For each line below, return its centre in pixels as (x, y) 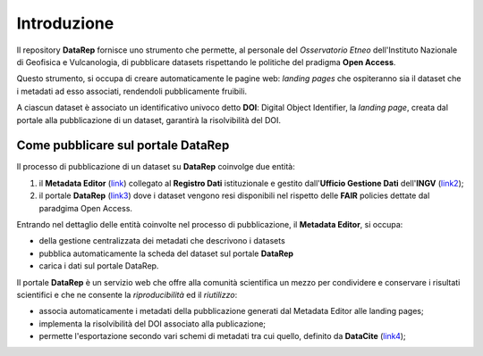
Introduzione (65, 23)
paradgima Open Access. (86, 208)
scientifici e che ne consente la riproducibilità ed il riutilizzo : (127, 294)
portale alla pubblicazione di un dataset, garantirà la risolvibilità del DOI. (149, 120)
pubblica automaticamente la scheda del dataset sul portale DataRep (166, 253)
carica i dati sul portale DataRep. (99, 266)
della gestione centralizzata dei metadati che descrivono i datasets (162, 241)
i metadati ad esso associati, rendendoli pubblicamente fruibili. (132, 91)
